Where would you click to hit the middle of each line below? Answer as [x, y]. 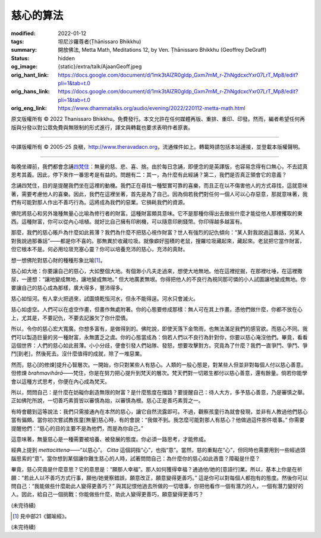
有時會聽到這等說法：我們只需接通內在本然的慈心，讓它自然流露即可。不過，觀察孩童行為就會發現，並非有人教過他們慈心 [159, 411]
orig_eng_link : [29, 108]
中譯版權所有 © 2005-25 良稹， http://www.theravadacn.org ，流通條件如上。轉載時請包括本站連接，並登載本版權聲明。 [157, 147]
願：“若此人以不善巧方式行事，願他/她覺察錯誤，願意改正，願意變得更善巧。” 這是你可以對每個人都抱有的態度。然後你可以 [160, 478]
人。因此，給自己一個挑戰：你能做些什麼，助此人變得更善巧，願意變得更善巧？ [107, 495]
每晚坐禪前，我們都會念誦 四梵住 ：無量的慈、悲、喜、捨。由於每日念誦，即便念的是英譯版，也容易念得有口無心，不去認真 [159, 166]
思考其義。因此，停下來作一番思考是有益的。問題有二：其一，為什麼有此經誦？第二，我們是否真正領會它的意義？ [149, 175]
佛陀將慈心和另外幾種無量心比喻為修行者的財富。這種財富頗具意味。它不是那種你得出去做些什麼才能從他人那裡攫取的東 [157, 213]
